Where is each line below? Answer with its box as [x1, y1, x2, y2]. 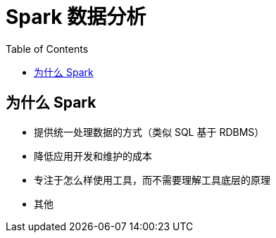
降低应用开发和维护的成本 [34, 149, 152, 162]
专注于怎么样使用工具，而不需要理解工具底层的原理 [34, 173, 270, 186]
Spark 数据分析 [6, 5, 146, 29]
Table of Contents [6, 42, 89, 55]
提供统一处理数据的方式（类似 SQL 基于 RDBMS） [34, 125, 265, 138]
